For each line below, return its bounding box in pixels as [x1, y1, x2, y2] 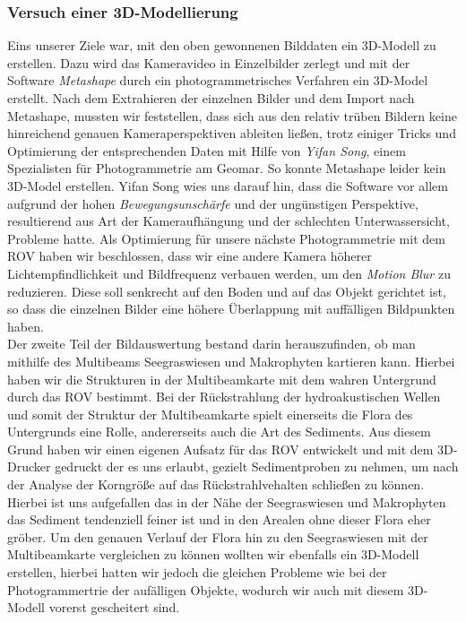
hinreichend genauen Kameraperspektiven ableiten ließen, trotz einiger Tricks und [7, 124, 456, 143]
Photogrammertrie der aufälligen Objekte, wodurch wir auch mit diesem [7, 580, 404, 599]
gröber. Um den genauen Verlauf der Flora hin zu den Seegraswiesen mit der [7, 527, 428, 546]
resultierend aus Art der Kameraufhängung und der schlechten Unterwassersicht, [7, 212, 450, 230]
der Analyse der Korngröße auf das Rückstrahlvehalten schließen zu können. [7, 475, 425, 494]
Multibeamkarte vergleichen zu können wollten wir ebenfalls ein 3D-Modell [7, 545, 419, 564]
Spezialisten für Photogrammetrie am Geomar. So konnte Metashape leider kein [7, 159, 446, 177]
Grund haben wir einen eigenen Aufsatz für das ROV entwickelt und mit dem [7, 439, 434, 458]
